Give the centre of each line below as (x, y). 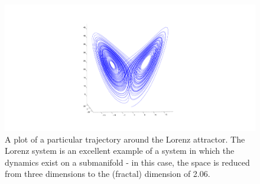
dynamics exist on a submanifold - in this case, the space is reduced (127, 162)
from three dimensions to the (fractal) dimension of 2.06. (108, 174)
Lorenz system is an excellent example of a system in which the (120, 151)
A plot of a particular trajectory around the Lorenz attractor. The (125, 139)
